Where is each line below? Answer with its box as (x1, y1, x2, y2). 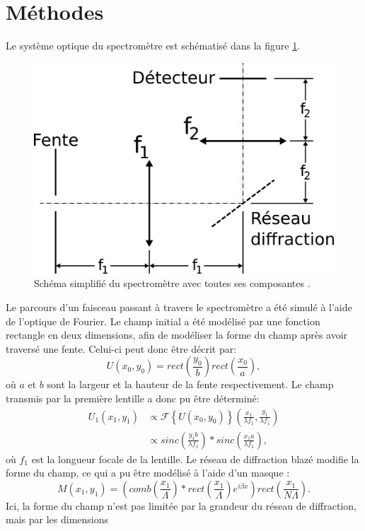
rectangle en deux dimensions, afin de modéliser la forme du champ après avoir (6, 327, 348, 342)
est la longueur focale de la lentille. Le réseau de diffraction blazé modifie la (31, 451, 359, 466)
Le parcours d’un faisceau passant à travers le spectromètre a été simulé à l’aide (6, 299, 352, 314)
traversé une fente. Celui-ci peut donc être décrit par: (6, 341, 237, 356)
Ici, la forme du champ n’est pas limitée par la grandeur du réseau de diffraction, (6, 498, 357, 513)
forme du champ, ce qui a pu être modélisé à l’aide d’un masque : (6, 465, 290, 480)
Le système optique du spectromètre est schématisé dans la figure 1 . (6, 38, 301, 53)
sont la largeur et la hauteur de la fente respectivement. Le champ (47, 377, 334, 392)
